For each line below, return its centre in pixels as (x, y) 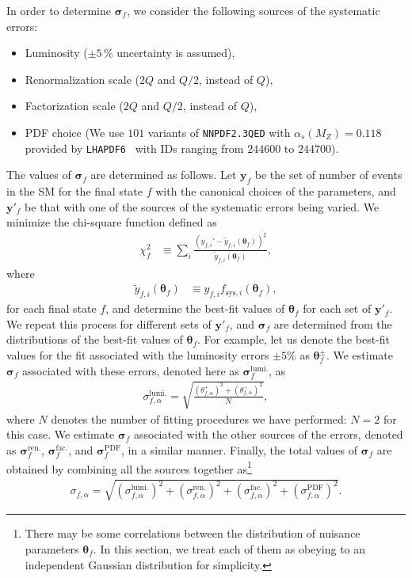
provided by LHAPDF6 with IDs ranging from (134, 148)
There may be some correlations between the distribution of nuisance (193, 533)
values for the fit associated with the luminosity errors (138, 355)
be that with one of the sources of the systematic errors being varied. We (202, 206)
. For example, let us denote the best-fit (294, 339)
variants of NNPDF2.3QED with (219, 132)
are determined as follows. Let (164, 175)
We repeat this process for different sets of (109, 323)
